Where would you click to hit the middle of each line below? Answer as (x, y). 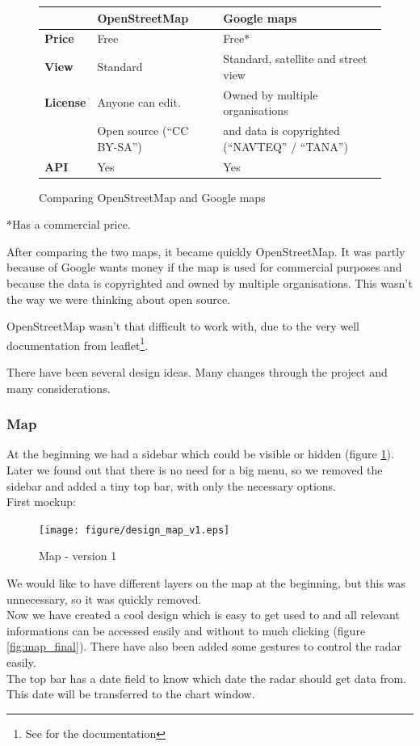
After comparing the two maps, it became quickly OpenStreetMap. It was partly (206, 251)
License (65, 102)
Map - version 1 (78, 556)
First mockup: (41, 502)
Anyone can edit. (139, 102)
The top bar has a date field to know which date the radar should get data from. (206, 678)
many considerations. (59, 388)
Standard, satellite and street (295, 59)
